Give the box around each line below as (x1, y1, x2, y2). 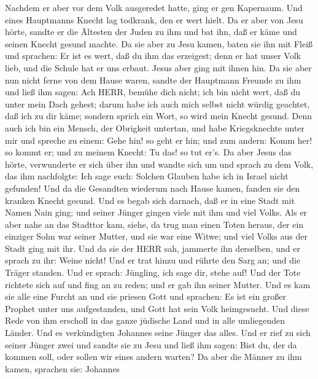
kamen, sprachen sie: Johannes (5, 362, 120, 375)
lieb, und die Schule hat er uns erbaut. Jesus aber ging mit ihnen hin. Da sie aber (5, 61, 312, 74)
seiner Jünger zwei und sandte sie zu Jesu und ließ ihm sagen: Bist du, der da (5, 338, 297, 351)
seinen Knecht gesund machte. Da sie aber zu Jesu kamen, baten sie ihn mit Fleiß (5, 37, 313, 50)
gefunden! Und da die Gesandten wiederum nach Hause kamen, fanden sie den (5, 181, 300, 194)
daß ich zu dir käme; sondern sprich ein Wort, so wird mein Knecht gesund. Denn (5, 109, 312, 122)
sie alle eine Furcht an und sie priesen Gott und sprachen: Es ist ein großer (5, 290, 287, 303)
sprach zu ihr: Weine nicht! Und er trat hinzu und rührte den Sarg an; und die (5, 254, 301, 267)
